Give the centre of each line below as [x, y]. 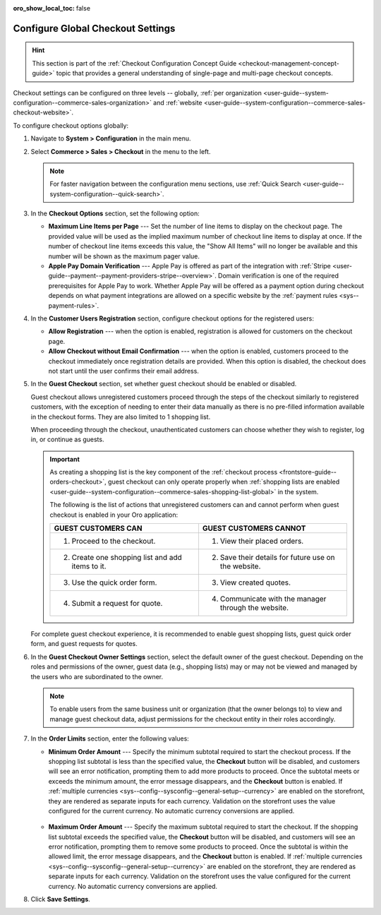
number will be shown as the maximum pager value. [124, 256]
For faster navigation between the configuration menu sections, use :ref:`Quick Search [175, 184]
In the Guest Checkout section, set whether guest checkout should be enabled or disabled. [164, 384]
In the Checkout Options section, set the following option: [115, 214]
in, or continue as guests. [67, 439]
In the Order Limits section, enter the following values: [110, 738]
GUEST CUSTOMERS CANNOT [254, 528]
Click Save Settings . [61, 899]
